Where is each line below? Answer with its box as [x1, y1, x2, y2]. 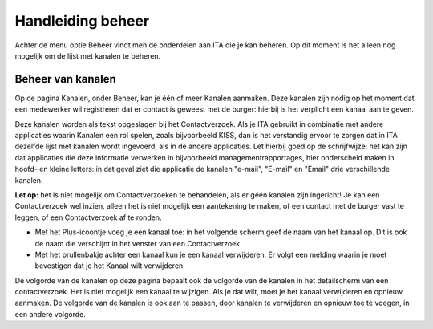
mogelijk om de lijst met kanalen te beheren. [14, 51, 161, 60]
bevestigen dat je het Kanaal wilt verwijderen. [34, 261, 186, 270]
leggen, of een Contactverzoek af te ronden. [14, 213, 162, 222]
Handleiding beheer [14, 12, 150, 30]
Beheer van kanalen [14, 72, 116, 86]
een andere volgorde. [14, 309, 86, 319]
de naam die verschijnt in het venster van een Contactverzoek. [34, 238, 242, 248]
